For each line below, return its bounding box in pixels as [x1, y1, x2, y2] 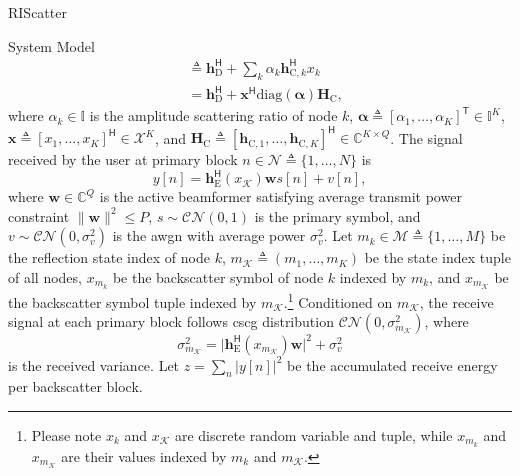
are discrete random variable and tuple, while [174, 425, 453, 446]
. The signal [390, 127, 463, 148]
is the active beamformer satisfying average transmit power [99, 186, 462, 207]
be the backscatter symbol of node [112, 267, 324, 288]
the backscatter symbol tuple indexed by [8, 291, 257, 312]
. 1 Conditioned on [283, 288, 393, 312]
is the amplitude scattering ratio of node [89, 105, 338, 126]
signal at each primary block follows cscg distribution [8, 311, 334, 332]
